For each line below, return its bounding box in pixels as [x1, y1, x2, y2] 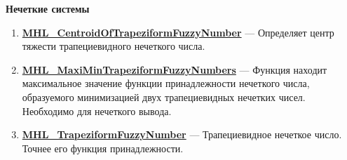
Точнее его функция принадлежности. [22, 140, 184, 155]
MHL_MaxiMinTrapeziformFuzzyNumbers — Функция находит [22, 62, 327, 76]
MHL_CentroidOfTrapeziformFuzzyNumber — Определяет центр [22, 25, 334, 39]
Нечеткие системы [6, 1, 90, 15]
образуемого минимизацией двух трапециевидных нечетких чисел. [22, 89, 306, 104]
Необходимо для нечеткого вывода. [22, 103, 172, 118]
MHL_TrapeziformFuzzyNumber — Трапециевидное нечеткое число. [22, 127, 342, 142]
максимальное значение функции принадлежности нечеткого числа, [22, 76, 310, 91]
